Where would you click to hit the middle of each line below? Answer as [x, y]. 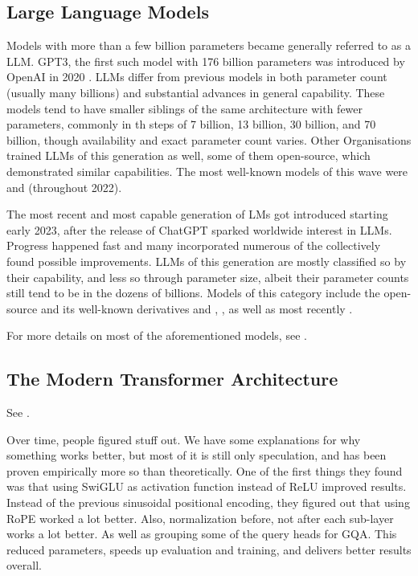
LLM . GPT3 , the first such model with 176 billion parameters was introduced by [206, 61]
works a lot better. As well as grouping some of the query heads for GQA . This [202, 534]
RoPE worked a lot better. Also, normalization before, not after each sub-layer [200, 518]
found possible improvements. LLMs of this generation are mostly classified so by [207, 261]
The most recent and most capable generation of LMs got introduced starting [197, 214]
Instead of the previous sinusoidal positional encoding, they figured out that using [208, 502]
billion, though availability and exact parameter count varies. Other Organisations [209, 139]
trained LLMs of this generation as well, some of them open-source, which [189, 155]
